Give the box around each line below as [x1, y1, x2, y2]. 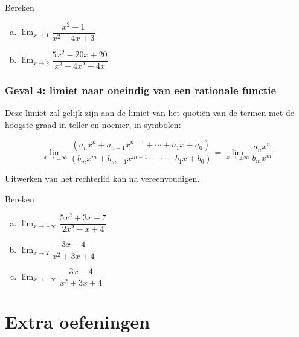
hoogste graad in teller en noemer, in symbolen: [5, 118, 181, 130]
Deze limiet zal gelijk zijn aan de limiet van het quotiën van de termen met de [5, 106, 294, 119]
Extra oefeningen [5, 309, 150, 333]
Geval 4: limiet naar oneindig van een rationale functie [5, 82, 277, 97]
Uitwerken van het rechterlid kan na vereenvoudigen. [5, 172, 200, 185]
